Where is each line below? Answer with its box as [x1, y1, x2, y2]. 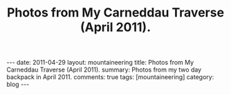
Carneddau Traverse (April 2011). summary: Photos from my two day [6, 65, 202, 74]
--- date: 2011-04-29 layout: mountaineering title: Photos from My [6, 59, 194, 67]
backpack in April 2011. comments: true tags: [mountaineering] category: [6, 73, 214, 81]
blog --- [6, 81, 30, 89]
